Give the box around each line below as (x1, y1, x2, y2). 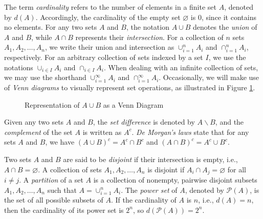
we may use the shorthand (4, 72, 86, 83)
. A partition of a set (19, 174, 83, 185)
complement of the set (4, 126, 73, 137)
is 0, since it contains (190, 11, 256, 22)
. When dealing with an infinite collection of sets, (104, 62, 258, 72)
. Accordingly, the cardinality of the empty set (35, 11, 181, 22)
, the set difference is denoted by (93, 116, 195, 127)
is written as (82, 126, 122, 137)
